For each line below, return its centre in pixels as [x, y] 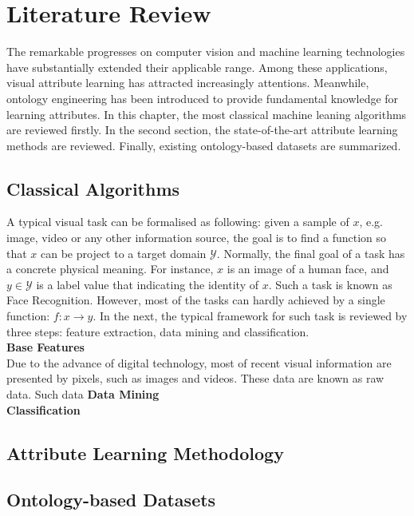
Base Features [45, 347]
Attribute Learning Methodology [145, 452]
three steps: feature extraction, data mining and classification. [158, 331]
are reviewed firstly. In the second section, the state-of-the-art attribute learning [202, 130]
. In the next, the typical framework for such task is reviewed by [250, 316]
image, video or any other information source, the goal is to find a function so [197, 238]
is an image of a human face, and [308, 269]
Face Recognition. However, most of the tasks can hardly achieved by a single [196, 300]
